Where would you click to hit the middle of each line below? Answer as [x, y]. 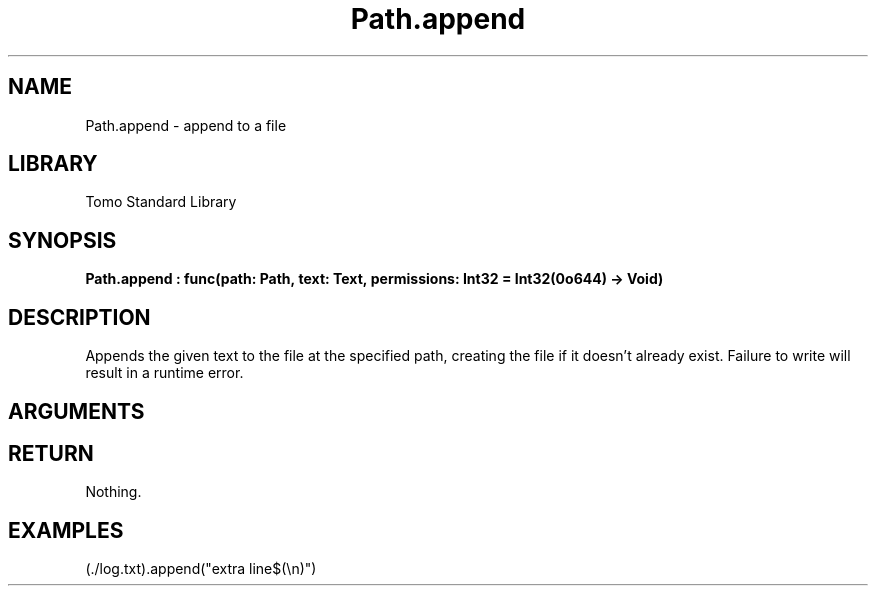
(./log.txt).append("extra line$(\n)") [201, 569]
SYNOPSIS [62, 240]
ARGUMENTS [76, 411]
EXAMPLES [66, 530]
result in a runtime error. [164, 373]
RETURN [51, 453]
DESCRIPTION [79, 317]
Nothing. [113, 492]
